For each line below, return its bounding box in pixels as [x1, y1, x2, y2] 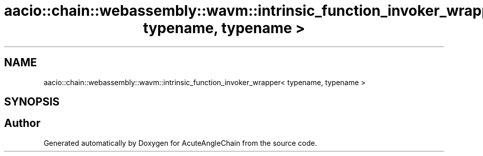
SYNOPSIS [4, 95, 60, 109]
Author [4, 117, 40, 130]
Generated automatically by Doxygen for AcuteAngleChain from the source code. [43, 138, 317, 147]
